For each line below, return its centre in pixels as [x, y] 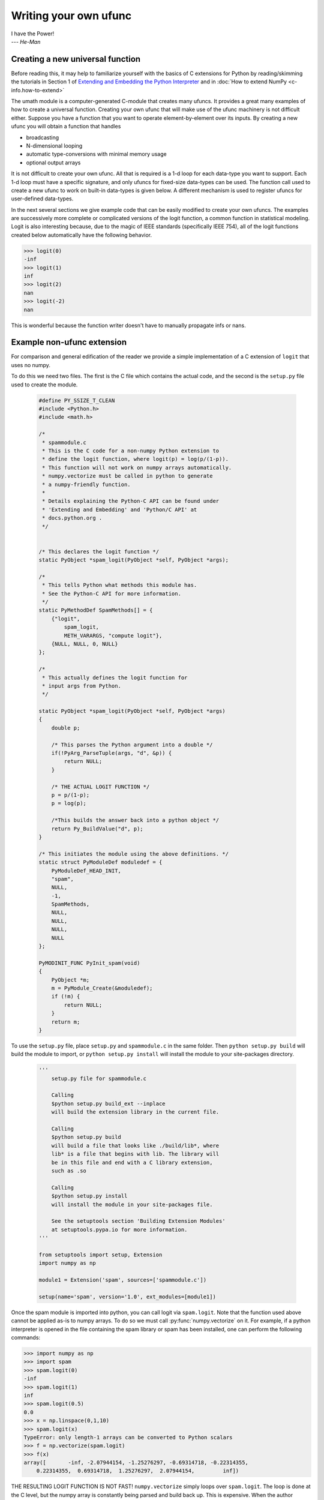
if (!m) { [66, 997]
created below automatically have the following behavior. [82, 235]
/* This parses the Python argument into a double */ [132, 745]
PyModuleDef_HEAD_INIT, [86, 871]
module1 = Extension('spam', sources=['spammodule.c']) [123, 1280]
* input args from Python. [82, 686]
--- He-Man [26, 41]
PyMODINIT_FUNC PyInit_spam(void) [89, 963]
